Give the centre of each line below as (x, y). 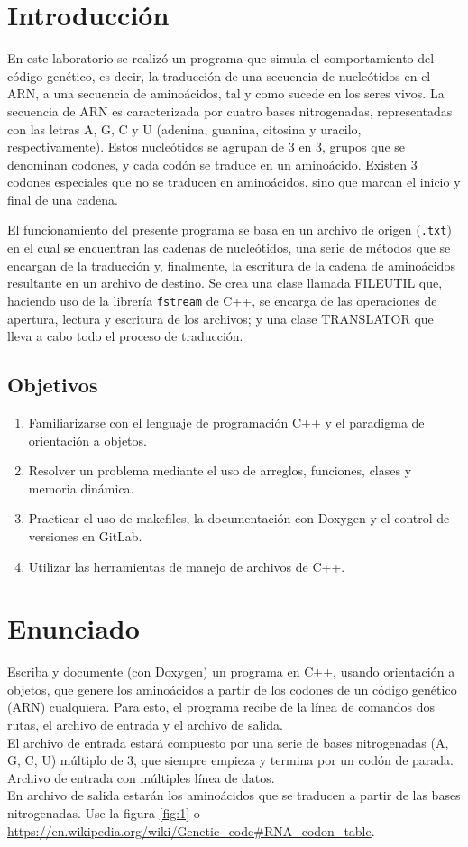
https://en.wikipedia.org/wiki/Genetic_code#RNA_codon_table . (191, 830)
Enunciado (73, 628)
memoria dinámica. (81, 488)
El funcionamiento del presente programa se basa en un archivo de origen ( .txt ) (229, 230)
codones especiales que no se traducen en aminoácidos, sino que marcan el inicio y (234, 182)
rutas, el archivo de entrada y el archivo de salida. (145, 725)
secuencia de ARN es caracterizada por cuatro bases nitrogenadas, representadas (230, 110)
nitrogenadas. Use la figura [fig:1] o (104, 812)
